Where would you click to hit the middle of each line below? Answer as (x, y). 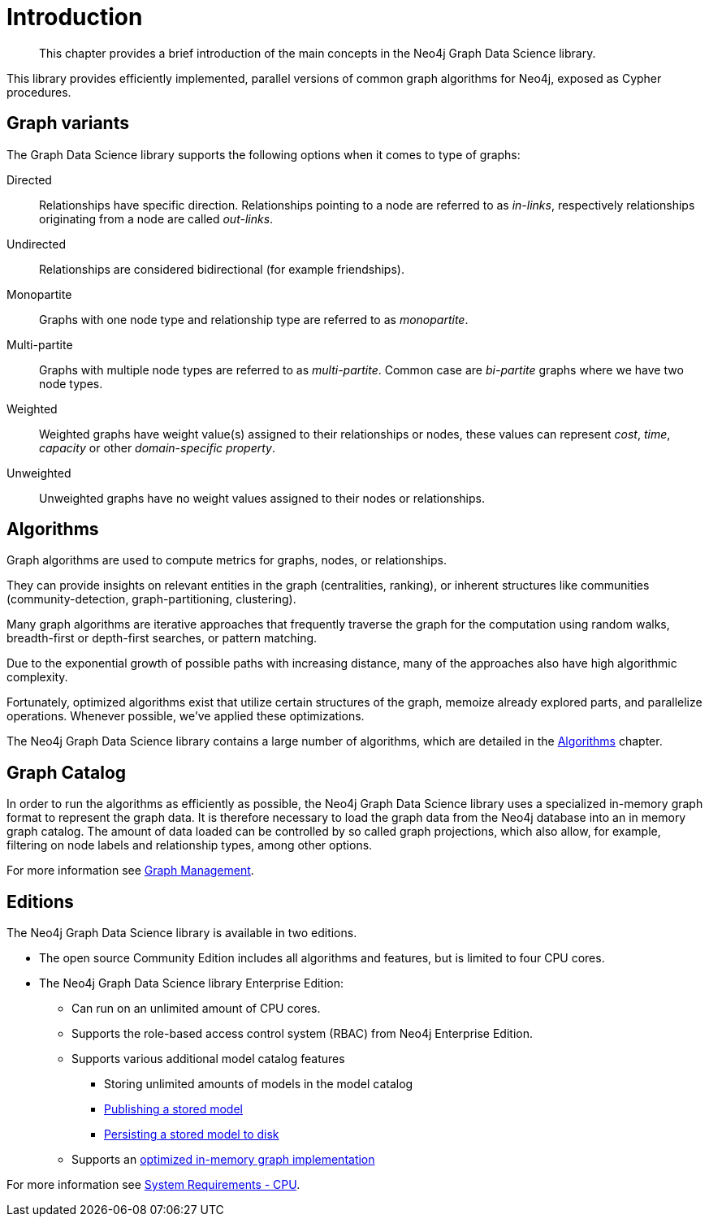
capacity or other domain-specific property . (157, 447)
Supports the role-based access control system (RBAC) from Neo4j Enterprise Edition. (302, 1034)
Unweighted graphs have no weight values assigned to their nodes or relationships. (262, 498)
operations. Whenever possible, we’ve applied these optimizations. (186, 716)
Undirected (37, 244)
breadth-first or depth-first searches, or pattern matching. (162, 638)
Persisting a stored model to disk (192, 1134)
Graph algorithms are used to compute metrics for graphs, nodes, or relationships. (227, 560)
